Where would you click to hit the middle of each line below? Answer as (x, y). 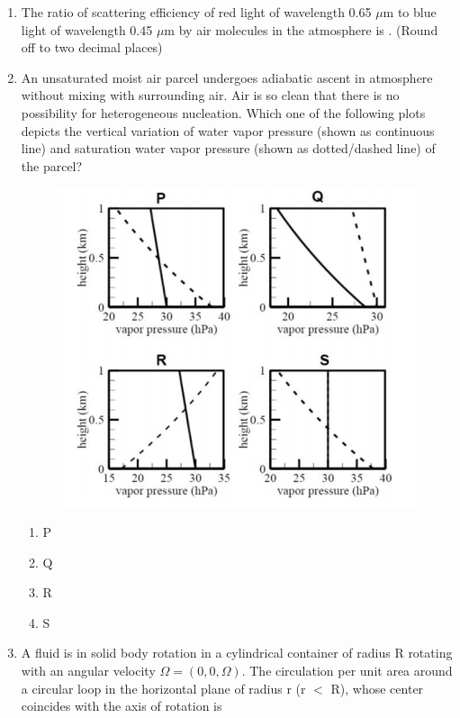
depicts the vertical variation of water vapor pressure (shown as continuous (228, 130)
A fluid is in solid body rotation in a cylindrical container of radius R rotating (237, 653)
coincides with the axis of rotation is (122, 706)
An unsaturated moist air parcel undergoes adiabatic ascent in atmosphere (227, 77)
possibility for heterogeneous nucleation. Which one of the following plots (223, 112)
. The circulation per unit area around (347, 670)
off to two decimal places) (92, 47)
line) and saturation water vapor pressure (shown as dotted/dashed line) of (228, 148)
